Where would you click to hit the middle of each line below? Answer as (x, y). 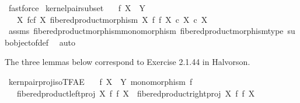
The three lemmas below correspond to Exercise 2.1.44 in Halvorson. (128, 62)
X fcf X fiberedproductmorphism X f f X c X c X (112, 19)
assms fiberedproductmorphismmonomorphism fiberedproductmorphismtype (146, 31)
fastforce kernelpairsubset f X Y (77, 8)
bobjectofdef (27, 42)
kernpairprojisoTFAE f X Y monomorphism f (100, 81)
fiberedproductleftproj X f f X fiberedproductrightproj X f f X (136, 93)
